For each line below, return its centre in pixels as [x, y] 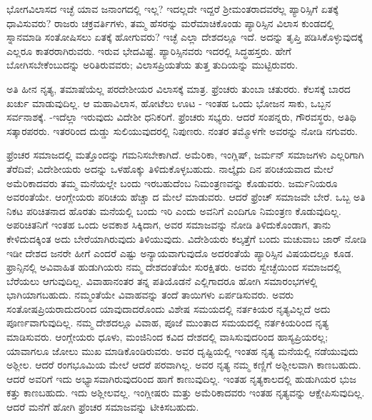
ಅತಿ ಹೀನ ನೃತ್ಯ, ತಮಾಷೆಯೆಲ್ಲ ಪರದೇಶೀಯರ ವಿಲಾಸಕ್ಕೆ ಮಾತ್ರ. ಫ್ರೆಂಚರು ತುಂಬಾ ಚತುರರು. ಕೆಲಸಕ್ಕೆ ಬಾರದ [179, 88]
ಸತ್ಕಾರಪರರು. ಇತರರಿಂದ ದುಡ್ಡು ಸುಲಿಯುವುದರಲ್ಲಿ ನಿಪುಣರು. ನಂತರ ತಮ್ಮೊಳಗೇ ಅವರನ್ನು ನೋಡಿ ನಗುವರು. [182, 130]
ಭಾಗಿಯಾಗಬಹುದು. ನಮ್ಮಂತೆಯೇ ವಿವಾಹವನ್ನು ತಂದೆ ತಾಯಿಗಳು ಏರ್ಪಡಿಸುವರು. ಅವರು [150, 295]
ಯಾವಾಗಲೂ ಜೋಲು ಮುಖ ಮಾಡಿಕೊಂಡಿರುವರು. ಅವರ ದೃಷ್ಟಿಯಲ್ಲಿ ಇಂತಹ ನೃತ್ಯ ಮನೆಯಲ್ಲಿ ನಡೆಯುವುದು [182, 350]
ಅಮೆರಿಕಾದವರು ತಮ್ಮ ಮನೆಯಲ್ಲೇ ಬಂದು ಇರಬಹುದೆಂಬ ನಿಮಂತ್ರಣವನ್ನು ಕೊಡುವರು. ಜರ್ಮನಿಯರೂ [172, 182]
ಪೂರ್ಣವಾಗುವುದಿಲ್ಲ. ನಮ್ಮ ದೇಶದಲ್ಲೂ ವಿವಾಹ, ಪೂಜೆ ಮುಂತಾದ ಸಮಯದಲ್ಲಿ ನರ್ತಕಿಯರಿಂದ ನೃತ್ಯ [168, 322]
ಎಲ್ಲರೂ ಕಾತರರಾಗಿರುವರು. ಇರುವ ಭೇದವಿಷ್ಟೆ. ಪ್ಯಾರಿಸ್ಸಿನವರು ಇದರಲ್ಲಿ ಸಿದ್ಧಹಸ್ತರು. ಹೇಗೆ [149, 50]
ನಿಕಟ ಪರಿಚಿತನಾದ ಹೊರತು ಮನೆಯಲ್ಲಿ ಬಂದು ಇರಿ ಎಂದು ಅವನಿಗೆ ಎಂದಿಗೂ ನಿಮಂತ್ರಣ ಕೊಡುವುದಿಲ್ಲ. [174, 210]
